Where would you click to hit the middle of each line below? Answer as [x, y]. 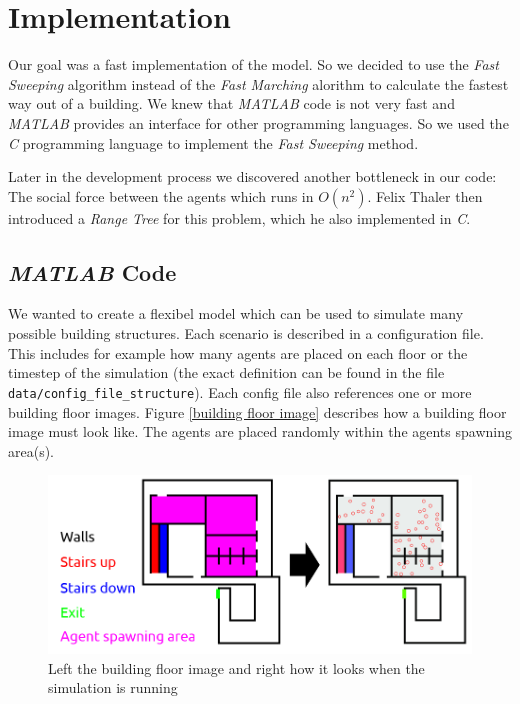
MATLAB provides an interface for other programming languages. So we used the [258, 122]
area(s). [31, 450]
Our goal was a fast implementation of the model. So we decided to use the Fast [253, 64]
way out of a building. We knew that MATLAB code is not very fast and [231, 103]
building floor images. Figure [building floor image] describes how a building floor [257, 411]
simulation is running [113, 687]
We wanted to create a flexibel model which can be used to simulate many [236, 313]
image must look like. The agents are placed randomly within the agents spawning [260, 431]
